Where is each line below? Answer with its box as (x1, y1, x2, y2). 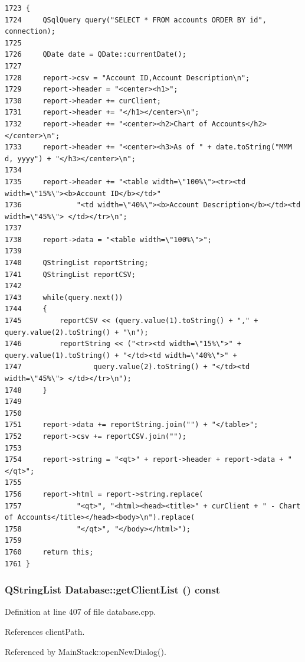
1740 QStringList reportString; (5, 259, 149, 268)
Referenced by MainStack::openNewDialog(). (5, 645, 166, 657)
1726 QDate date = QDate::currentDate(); (5, 50, 186, 59)
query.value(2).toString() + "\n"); (5, 328, 149, 337)
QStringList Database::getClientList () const (5, 582, 221, 597)
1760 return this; (5, 547, 94, 556)
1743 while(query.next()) (5, 293, 123, 302)
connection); (5, 27, 55, 36)
